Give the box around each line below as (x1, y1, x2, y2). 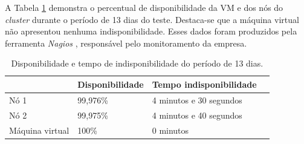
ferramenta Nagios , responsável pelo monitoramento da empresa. (5, 36, 247, 49)
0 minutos (152, 123, 189, 136)
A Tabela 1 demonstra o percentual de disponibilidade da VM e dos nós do (5, 1, 283, 13)
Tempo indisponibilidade (152, 77, 257, 90)
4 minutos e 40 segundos (152, 108, 242, 121)
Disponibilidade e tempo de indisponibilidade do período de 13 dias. (11, 57, 264, 70)
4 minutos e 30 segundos (152, 93, 242, 106)
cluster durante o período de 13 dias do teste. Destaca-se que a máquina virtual (5, 13, 299, 25)
